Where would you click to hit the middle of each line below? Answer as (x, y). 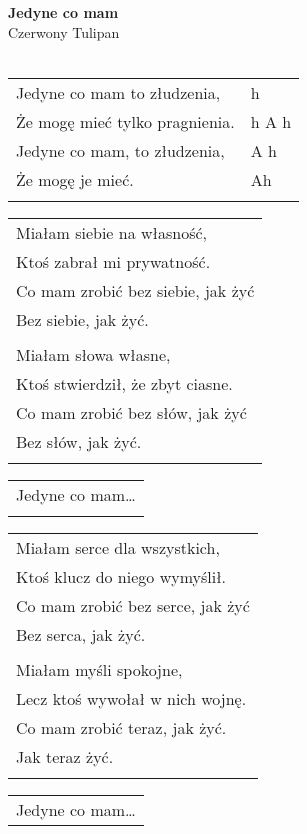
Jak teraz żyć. (65, 756)
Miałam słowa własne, (93, 354)
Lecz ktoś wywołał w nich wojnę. (131, 698)
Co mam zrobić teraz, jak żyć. (121, 727)
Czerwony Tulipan (64, 31)
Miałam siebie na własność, (111, 232)
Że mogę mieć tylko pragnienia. (125, 121)
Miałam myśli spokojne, (99, 669)
